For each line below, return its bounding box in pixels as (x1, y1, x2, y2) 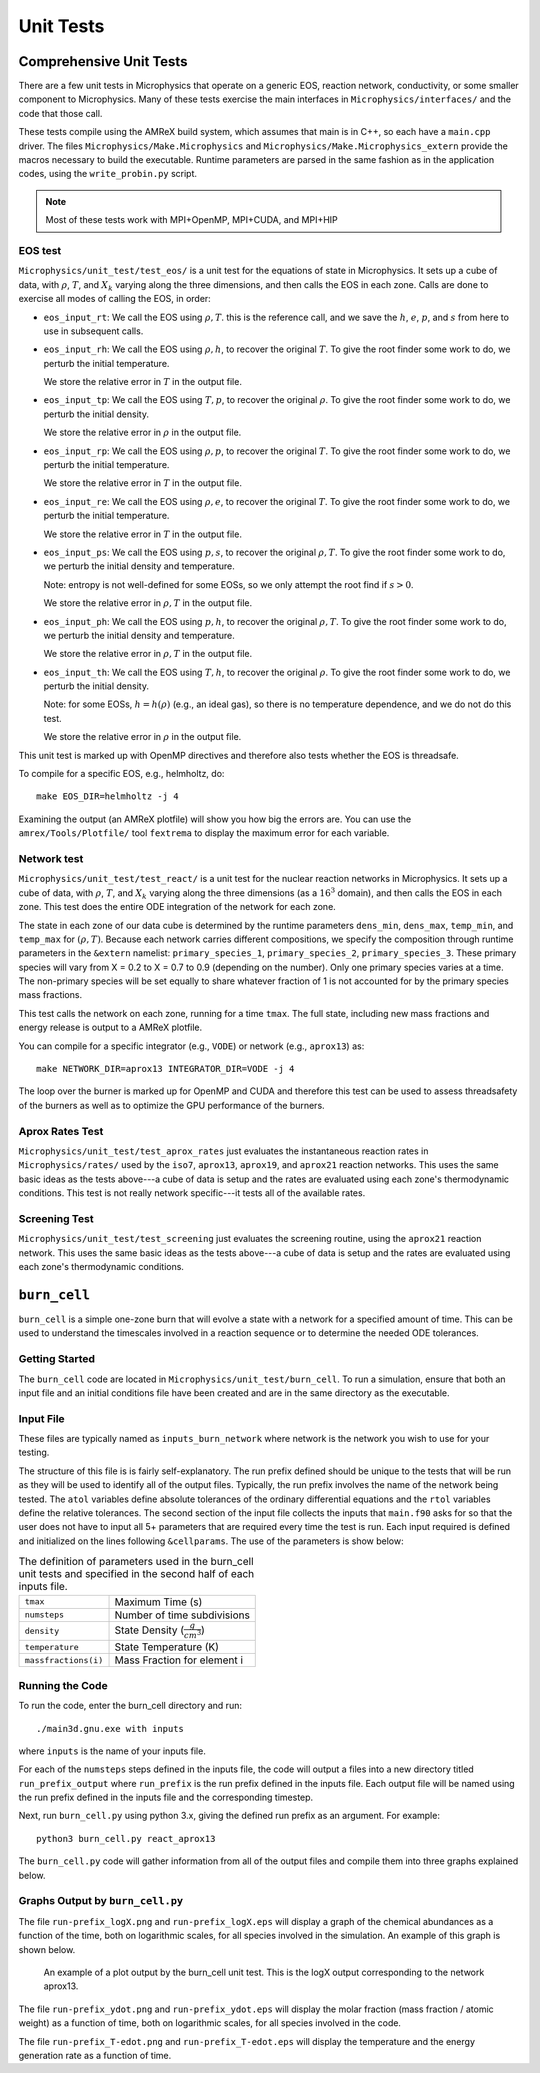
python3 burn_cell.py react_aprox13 (36, 1833, 216, 1844)
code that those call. (18, 107, 103, 119)
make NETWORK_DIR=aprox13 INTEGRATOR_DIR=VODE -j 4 (36, 1063, 295, 1075)
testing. (18, 1446, 50, 1459)
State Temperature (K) (114, 1640, 220, 1654)
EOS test (18, 243, 62, 257)
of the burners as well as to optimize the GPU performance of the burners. (18, 1099, 325, 1111)
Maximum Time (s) (114, 1595, 203, 1609)
